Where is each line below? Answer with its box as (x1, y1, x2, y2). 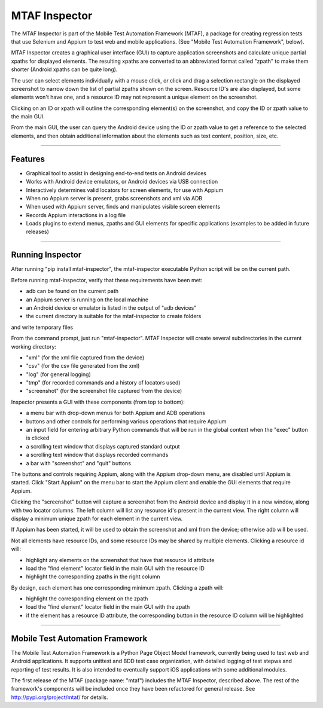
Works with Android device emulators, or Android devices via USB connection (26, 178, 218, 185)
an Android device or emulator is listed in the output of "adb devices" (26, 304, 197, 311)
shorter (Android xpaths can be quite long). (11, 66, 118, 73)
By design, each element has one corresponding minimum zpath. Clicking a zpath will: (11, 584, 224, 591)
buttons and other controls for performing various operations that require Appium (26, 417, 227, 425)
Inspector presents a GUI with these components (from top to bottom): (11, 398, 185, 405)
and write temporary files (11, 324, 74, 331)
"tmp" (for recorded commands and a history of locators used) (26, 379, 181, 386)
